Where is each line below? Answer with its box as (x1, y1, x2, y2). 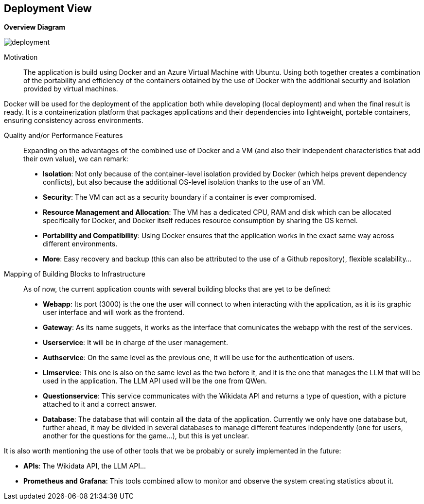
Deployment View (4, 2, 92, 15)
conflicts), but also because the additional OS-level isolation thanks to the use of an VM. (43, 178, 325, 187)
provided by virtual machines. (23, 85, 118, 93)
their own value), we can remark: (23, 155, 128, 163)
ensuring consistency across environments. (4, 116, 143, 125)
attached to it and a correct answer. (43, 400, 157, 409)
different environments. (43, 240, 118, 248)
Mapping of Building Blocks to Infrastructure (4, 270, 145, 278)
